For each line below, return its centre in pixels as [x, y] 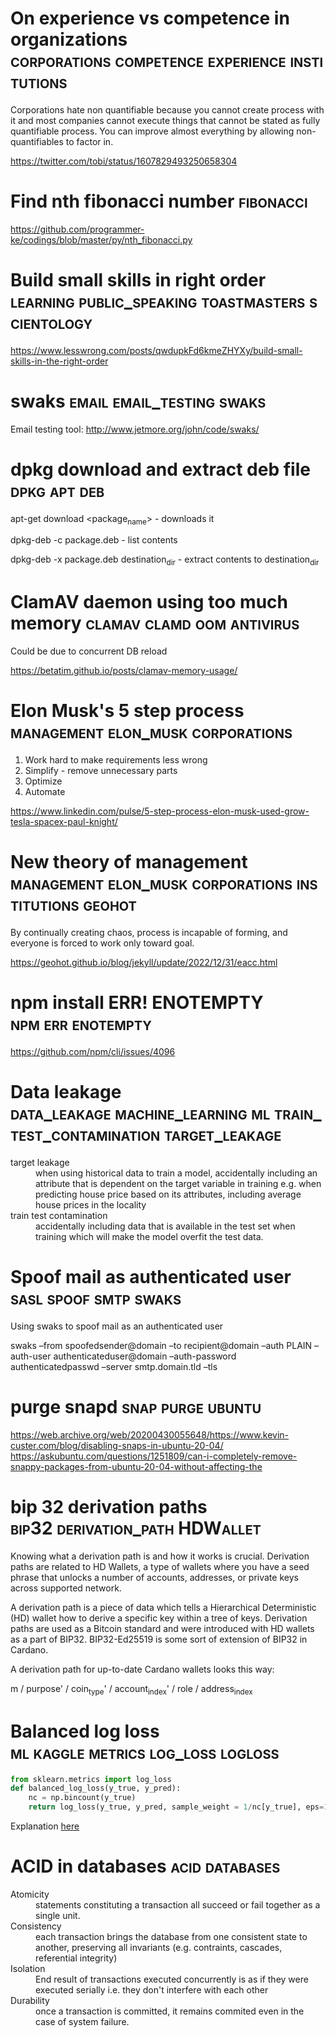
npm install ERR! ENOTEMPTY [137, 1003]
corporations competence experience [148, 61]
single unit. [58, 1915]
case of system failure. [82, 2021]
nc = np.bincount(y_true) [82, 1798]
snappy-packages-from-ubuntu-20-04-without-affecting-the [136, 1466]
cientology [51, 323]
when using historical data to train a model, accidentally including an [176, 1173]
